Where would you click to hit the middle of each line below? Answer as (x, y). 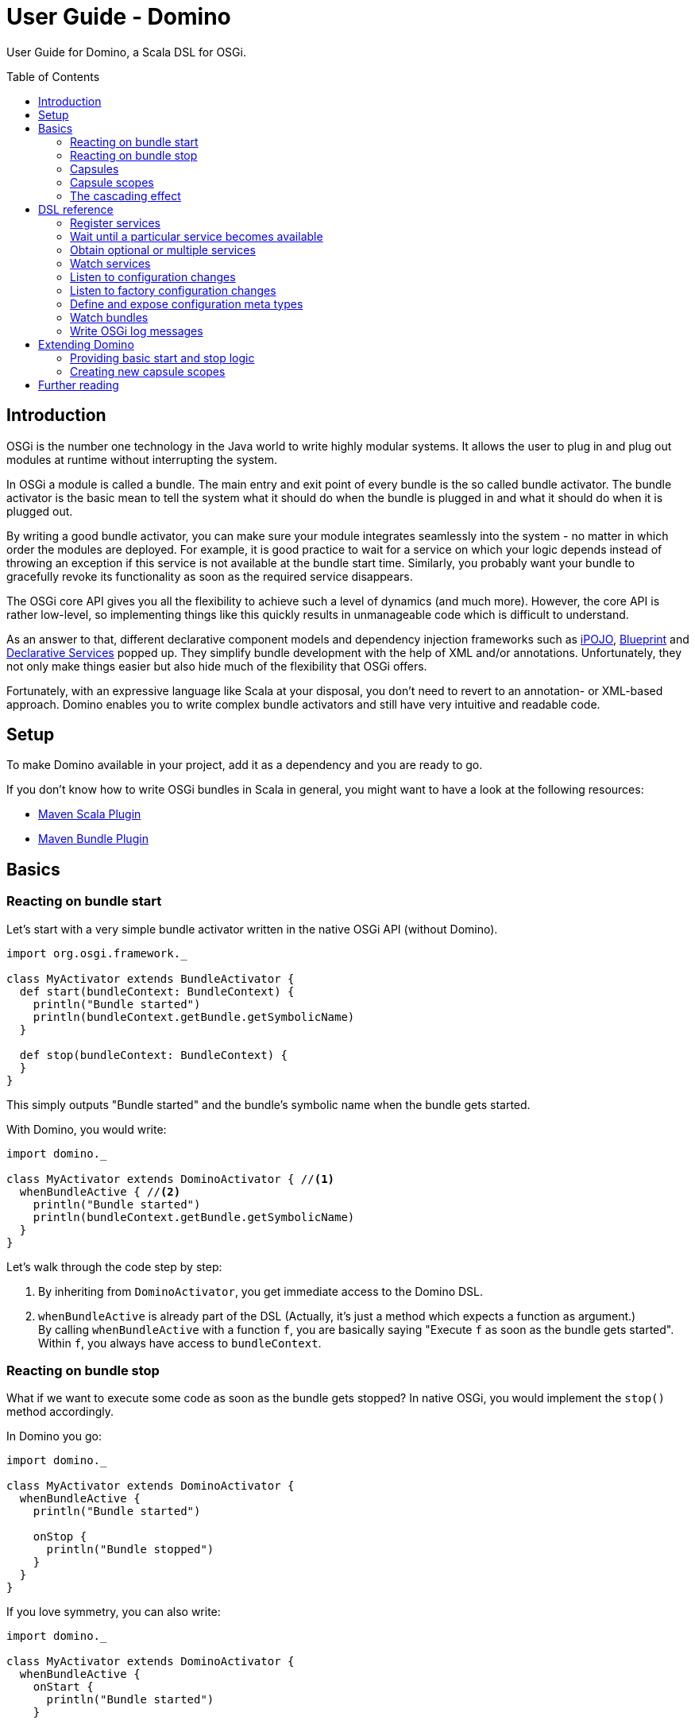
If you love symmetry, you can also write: (114, 1612)
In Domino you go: (54, 1436)
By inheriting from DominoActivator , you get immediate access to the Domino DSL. (261, 1291)
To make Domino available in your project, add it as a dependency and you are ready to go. (245, 765)
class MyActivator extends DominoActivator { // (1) (171, 1179)
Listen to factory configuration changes (173, 290)
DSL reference (76, 209)
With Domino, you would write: (87, 1129)
